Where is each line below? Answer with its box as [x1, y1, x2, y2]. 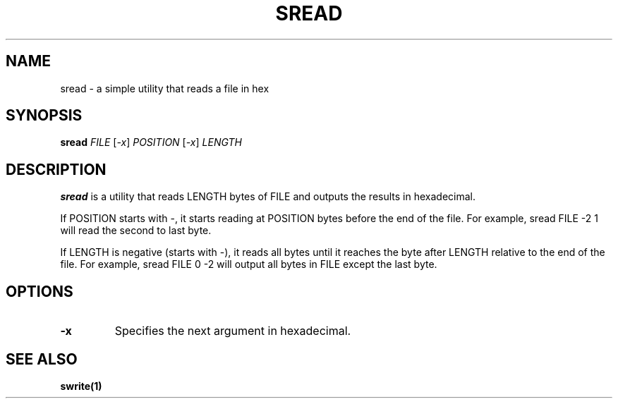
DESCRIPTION [6, 160, 107, 178]
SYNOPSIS [6, 106, 83, 125]
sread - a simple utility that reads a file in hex [60, 82, 269, 94]
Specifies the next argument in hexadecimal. [114, 324, 351, 338]
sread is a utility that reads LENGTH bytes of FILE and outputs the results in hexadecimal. [60, 190, 476, 203]
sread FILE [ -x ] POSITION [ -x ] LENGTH [60, 136, 242, 149]
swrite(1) [60, 379, 102, 392]
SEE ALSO [6, 350, 78, 368]
